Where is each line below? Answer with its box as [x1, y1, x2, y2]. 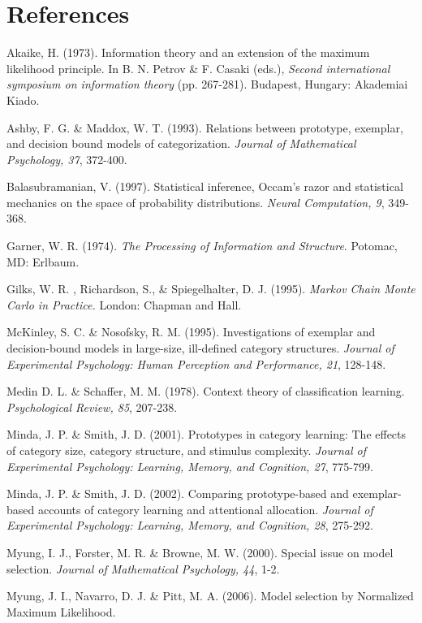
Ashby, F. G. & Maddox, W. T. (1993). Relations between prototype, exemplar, [6, 119, 403, 136]
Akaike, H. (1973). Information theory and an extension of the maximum [6, 44, 370, 61]
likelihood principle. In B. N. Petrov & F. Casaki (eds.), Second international [6, 59, 390, 76]
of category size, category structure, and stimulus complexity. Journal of [6, 442, 367, 458]
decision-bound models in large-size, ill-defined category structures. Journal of [6, 340, 394, 357]
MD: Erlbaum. [6, 253, 80, 270]
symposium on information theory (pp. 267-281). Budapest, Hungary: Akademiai [6, 76, 408, 93]
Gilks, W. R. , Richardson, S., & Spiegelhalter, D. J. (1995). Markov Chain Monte [6, 280, 416, 297]
